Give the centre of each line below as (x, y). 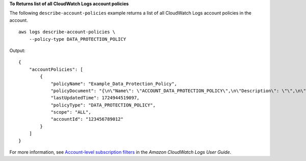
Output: (17, 50)
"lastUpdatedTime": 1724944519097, (95, 98)
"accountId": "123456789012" (87, 119)
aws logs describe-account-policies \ (67, 32)
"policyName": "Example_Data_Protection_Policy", (114, 84)
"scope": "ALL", (71, 112)
